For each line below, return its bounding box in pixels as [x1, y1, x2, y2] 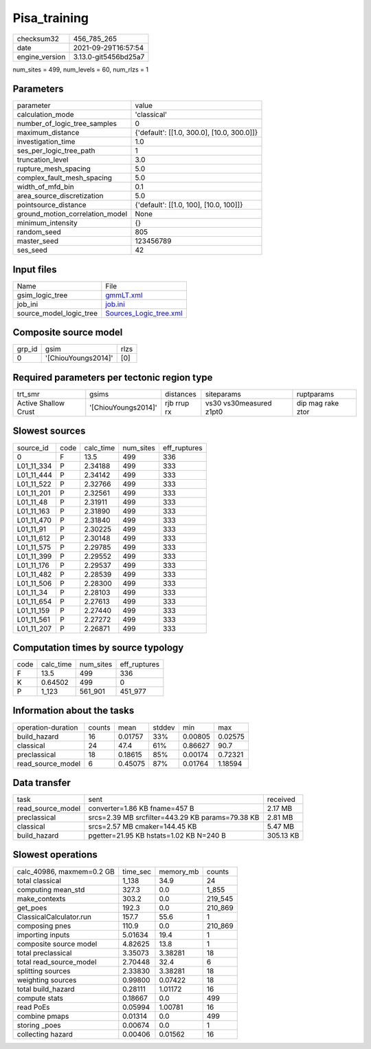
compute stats [16, 993, 63, 1003]
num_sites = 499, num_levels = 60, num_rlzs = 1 [12, 65, 149, 74]
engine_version [16, 52, 66, 61]
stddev [153, 723, 175, 732]
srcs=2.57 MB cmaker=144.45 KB [88, 822, 197, 831]
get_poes [16, 902, 47, 912]
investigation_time [16, 137, 76, 147]
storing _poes [16, 1020, 61, 1030]
